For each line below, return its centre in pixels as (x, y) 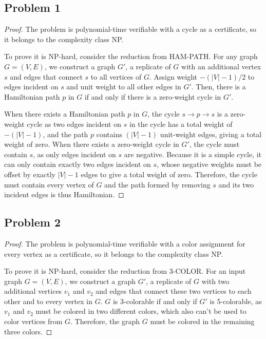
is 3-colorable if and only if (155, 301)
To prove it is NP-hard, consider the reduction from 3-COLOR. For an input (125, 271)
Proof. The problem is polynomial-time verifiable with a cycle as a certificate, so (130, 29)
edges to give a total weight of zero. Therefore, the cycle (169, 174)
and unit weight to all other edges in (124, 87)
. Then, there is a (218, 87)
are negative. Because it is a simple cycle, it (193, 154)
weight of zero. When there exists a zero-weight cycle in (92, 144)
